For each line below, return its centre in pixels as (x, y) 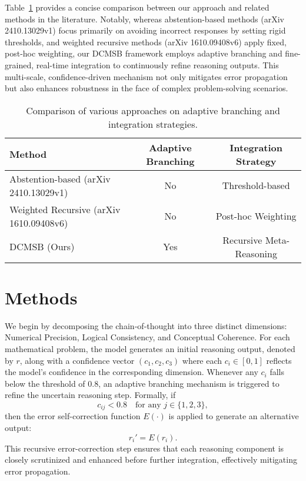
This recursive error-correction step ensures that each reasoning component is (144, 448)
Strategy (256, 161)
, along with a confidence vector (77, 360)
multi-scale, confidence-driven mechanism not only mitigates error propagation (146, 76)
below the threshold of (45, 383)
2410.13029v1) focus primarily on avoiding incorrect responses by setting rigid (145, 30)
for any (148, 405)
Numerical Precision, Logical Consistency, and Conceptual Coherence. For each (147, 337)
